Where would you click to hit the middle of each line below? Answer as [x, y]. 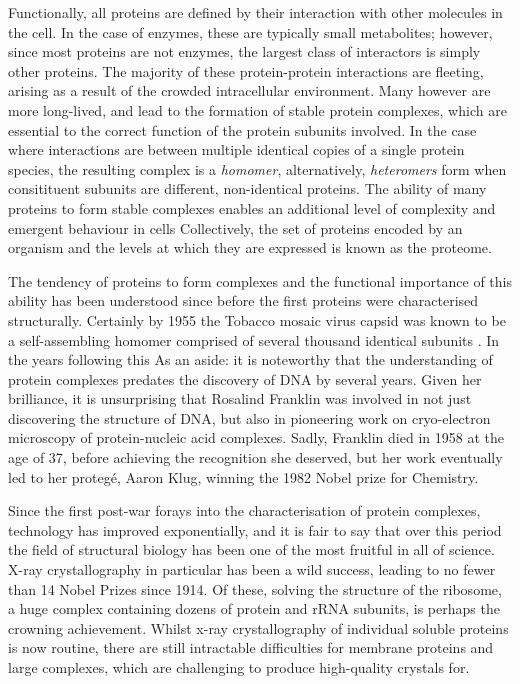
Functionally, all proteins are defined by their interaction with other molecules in [255, 12]
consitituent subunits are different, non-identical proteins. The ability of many [247, 188]
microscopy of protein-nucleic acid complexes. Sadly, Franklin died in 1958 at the [256, 437]
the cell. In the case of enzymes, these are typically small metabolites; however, [250, 31]
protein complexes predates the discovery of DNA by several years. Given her [245, 378]
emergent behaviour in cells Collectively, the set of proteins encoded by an [235, 227]
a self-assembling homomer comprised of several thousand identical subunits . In [254, 339]
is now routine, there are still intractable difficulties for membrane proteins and [251, 647]
